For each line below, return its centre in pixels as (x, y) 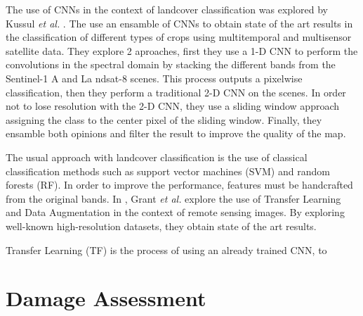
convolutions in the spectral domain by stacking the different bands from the (171, 64)
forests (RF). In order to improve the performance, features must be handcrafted (179, 185)
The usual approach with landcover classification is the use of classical (157, 157)
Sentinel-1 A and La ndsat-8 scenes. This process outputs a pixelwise (154, 78)
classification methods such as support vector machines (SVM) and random (168, 171)
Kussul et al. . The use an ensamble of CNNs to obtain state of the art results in (179, 23)
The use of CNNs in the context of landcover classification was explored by (167, 9)
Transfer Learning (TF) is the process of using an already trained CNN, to (166, 249)
